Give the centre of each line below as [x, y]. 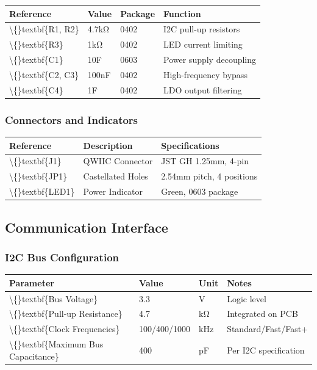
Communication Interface [87, 227]
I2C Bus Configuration [62, 257]
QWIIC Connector [118, 161]
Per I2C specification [266, 350]
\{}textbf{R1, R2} [44, 29]
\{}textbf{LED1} [42, 191]
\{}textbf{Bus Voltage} [54, 298]
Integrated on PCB [262, 314]
